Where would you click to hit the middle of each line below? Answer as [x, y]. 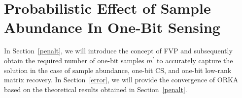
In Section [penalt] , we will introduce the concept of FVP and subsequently [118, 51]
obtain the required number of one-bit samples [74, 60]
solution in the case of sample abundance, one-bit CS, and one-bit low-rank [118, 70]
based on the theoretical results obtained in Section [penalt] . [96, 89]
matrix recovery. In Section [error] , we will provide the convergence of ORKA [121, 80]
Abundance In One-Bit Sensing [112, 27]
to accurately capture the [195, 60]
